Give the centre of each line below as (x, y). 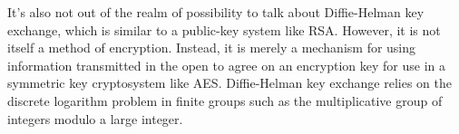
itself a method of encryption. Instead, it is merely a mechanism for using (212, 48)
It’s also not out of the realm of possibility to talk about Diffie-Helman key (216, 12)
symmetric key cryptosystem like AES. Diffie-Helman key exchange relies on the (229, 83)
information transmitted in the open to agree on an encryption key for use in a (226, 65)
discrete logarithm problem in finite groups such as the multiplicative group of (225, 100)
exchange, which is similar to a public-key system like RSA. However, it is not (224, 29)
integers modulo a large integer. (95, 118)
